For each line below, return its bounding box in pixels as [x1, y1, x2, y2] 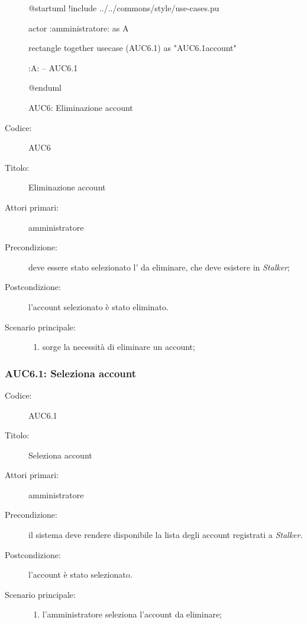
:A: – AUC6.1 [28, 61, 78, 74]
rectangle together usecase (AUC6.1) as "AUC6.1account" [28, 42, 237, 54]
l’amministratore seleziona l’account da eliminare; [42, 608, 222, 620]
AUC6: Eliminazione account [28, 101, 133, 113]
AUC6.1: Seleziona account [5, 365, 137, 380]
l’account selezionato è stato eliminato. [28, 300, 169, 313]
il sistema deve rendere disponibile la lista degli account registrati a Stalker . [28, 529, 303, 541]
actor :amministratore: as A [28, 21, 129, 34]
